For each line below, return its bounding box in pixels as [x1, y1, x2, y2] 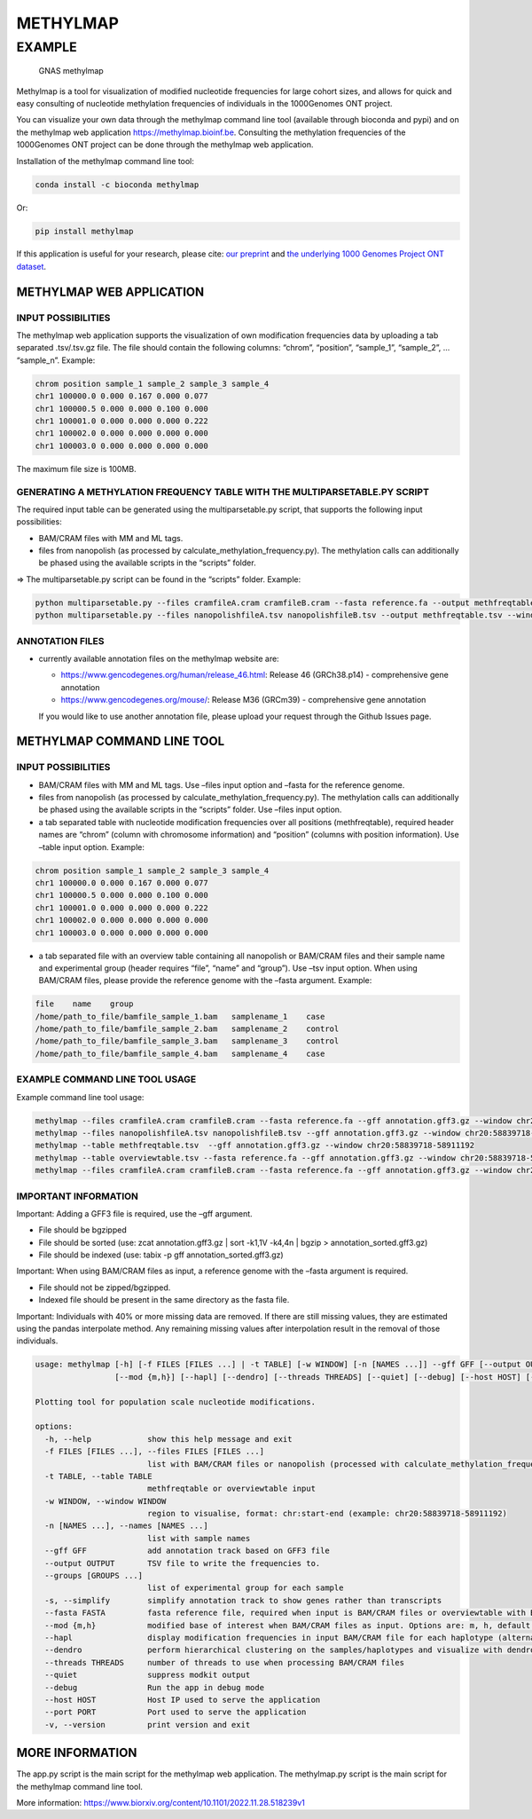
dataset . [16, 261, 47, 272]
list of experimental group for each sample [146, 1583, 344, 1593]
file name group [35, 999, 134, 1009]
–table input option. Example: [38, 841, 145, 852]
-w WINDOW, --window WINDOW [44, 1496, 167, 1506]
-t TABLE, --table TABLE [44, 1471, 153, 1481]
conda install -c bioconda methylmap [35, 179, 199, 190]
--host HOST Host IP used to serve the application [44, 1695, 321, 1705]
